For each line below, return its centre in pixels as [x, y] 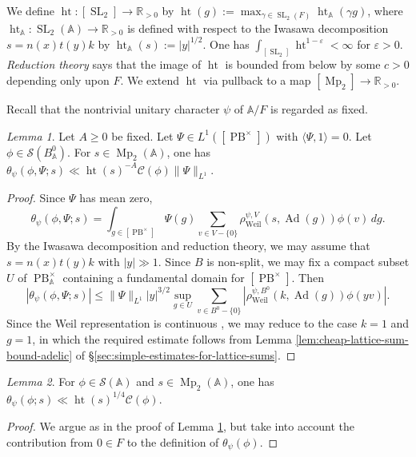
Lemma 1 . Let [41, 135]
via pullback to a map [257, 80]
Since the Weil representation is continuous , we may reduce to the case [182, 323]
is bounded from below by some [303, 64]
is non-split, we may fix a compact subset [308, 261]
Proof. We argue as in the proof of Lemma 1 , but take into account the [181, 425]
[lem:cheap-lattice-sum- [352, 339]
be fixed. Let [142, 135]
